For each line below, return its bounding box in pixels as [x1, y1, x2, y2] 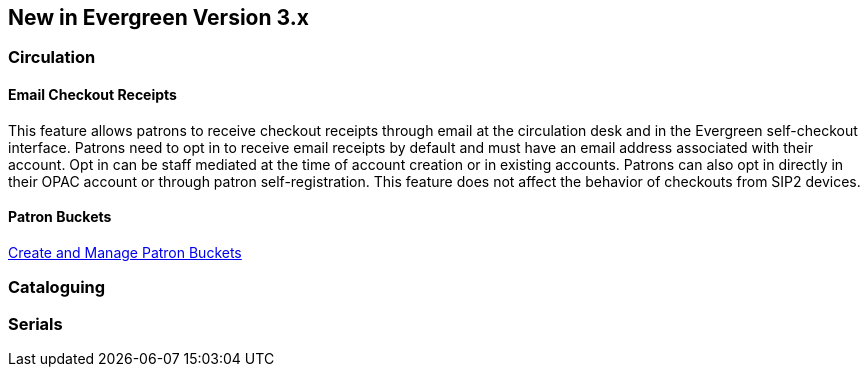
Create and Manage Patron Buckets [8, 243, 242, 261]
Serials [8, 313, 63, 334]
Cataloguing [8, 277, 106, 298]
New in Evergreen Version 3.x [8, 5, 309, 30]
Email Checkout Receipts [8, 86, 177, 104]
